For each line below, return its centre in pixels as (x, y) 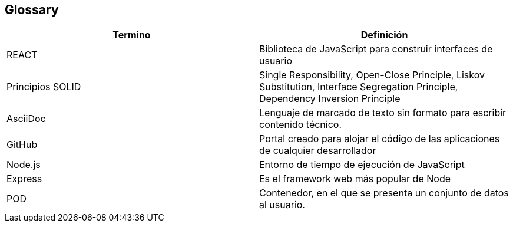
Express (24, 179)
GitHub (22, 145)
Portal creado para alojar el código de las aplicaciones (380, 139)
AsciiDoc (26, 119)
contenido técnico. (301, 125)
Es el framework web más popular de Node (355, 179)
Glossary (32, 10)
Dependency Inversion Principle (330, 99)
